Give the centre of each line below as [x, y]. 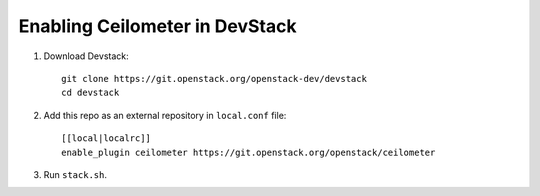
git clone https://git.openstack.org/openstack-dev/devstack [214, 78]
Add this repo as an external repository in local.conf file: [165, 115]
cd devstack [90, 93]
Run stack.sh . [75, 174]
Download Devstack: [86, 56]
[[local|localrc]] [106, 138]
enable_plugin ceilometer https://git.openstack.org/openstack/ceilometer [248, 152]
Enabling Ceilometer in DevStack [157, 26]
